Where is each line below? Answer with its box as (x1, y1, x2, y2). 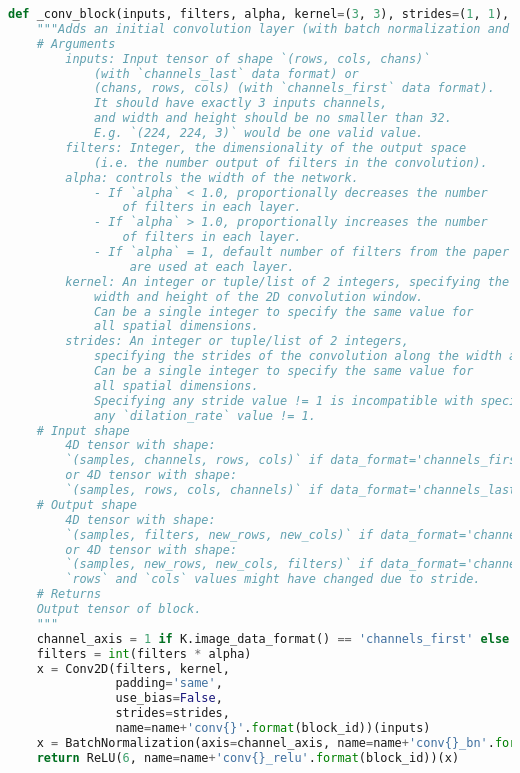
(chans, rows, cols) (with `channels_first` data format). (93, 81, 495, 96)
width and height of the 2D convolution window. (93, 289, 424, 304)
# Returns (36, 587, 102, 602)
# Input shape (36, 423, 130, 438)
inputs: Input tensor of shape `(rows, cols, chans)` (65, 51, 431, 66)
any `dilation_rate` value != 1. (93, 408, 316, 423)
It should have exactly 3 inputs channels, (93, 96, 388, 111)
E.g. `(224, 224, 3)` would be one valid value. (93, 126, 424, 140)
